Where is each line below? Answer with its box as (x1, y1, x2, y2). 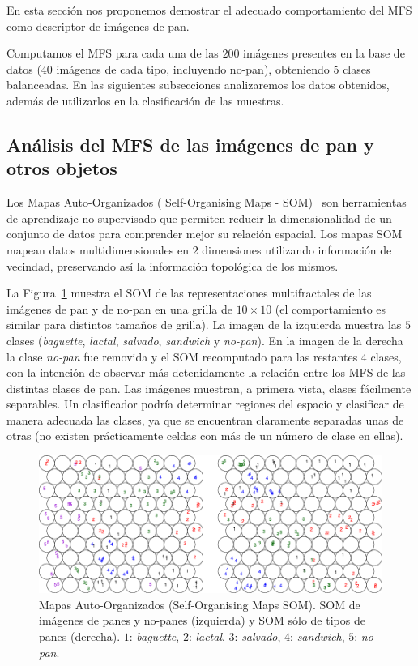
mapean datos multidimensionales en (6, 241, 190, 258)
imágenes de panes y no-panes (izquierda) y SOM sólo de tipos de (39, 612, 365, 629)
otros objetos (6, 156, 117, 181)
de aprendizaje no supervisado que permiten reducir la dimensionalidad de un (6, 209, 392, 226)
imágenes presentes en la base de (243, 45, 405, 62)
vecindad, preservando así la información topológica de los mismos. (6, 257, 339, 274)
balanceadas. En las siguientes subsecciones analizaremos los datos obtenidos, (6, 76, 390, 93)
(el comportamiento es (275, 300, 386, 317)
